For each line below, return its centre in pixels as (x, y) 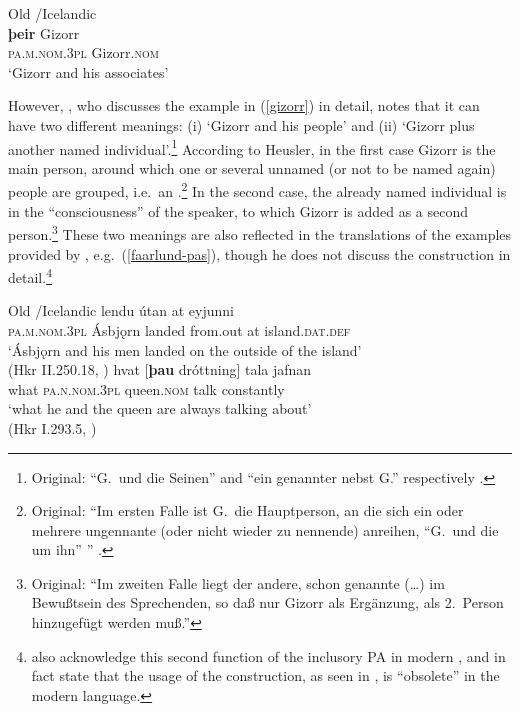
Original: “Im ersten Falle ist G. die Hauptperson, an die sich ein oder (247, 510)
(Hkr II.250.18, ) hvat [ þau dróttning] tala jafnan (160, 369)
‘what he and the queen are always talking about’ (160, 408)
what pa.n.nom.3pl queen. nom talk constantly (146, 388)
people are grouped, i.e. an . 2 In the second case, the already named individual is (257, 190)
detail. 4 (30, 275)
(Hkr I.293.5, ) (52, 427)
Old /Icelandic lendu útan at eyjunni (121, 310)
